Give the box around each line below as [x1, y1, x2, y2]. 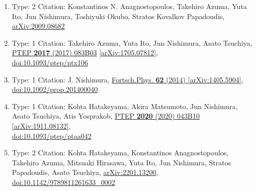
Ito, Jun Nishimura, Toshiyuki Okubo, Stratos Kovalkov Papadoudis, [12, 11, 225, 21]
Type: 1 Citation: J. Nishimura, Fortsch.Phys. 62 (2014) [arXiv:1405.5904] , [12, 74, 243, 84]
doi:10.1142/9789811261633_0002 [12, 176, 115, 187]
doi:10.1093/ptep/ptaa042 [12, 130, 92, 141]
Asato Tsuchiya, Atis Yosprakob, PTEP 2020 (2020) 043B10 [12, 111, 200, 121]
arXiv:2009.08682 [12, 21, 65, 31]
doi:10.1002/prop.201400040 [12, 84, 98, 94]
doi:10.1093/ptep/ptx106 [12, 57, 89, 67]
